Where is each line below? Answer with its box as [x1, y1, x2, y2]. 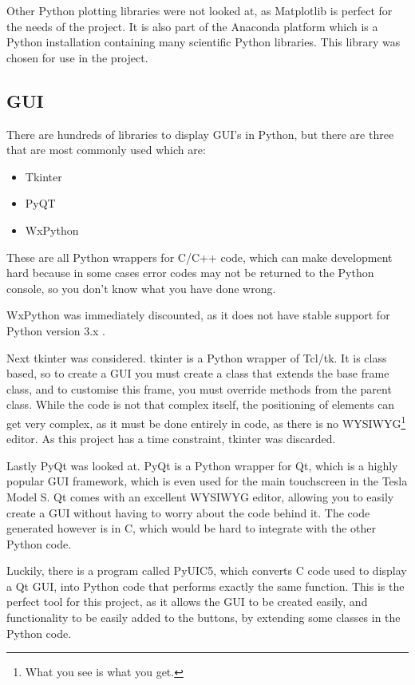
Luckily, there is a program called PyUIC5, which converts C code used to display [6, 562, 407, 579]
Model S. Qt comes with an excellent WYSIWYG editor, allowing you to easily [6, 488, 394, 505]
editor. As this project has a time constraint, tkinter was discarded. [6, 430, 336, 447]
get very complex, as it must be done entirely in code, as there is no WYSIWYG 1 [6, 412, 406, 431]
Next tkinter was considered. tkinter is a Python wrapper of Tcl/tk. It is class [6, 349, 387, 366]
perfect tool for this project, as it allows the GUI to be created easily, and [6, 593, 368, 610]
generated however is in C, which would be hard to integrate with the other [6, 520, 377, 537]
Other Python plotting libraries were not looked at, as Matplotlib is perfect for [6, 2, 393, 18]
